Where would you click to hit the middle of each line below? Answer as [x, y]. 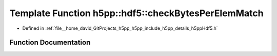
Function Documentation [50, 43]
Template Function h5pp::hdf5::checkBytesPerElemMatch [136, 13]
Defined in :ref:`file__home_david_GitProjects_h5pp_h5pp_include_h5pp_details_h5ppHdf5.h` [120, 28]
